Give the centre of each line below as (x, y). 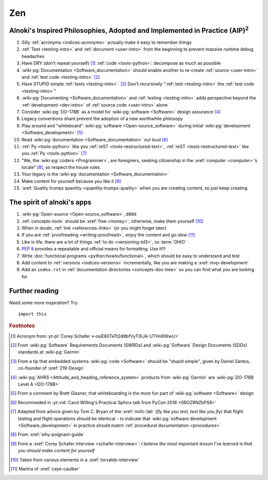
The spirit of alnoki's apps (50, 203)
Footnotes (22, 326)
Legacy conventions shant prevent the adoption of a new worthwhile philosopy (102, 119)
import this (33, 314)
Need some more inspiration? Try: (44, 302)
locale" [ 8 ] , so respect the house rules (61, 167)
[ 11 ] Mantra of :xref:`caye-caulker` (45, 469)
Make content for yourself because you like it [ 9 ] (71, 181)
